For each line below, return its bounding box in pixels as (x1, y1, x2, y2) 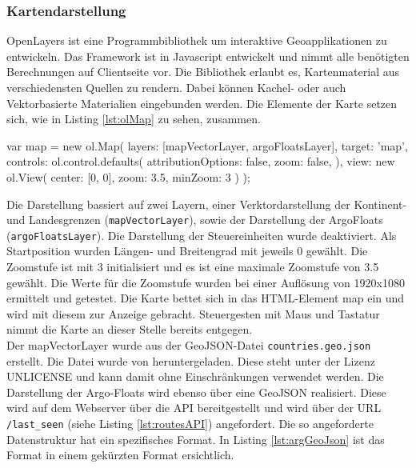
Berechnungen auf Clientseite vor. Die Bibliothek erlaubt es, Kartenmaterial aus (6, 63, 400, 80)
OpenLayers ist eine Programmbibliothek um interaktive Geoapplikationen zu (6, 32, 387, 49)
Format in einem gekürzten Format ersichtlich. (6, 446, 234, 463)
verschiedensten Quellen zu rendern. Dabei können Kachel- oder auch (6, 79, 346, 95)
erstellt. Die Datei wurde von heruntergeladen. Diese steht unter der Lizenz (6, 352, 375, 369)
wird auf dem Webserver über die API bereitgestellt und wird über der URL (6, 399, 382, 416)
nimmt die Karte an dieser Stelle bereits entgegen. (6, 321, 253, 338)
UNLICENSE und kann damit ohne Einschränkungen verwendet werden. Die (6, 368, 384, 385)
